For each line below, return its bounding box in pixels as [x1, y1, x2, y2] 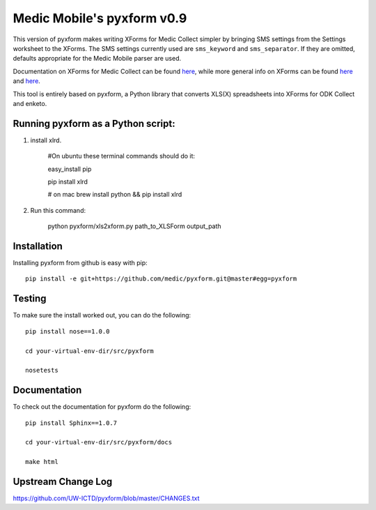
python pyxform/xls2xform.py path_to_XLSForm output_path [47, 222, 222, 230]
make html [25, 458, 58, 466]
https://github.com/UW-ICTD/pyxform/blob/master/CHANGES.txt [13, 494, 200, 502]
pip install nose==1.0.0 [25, 327, 110, 335]
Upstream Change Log [13, 475, 113, 488]
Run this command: [30, 206, 86, 214]
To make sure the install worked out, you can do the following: [13, 311, 191, 320]
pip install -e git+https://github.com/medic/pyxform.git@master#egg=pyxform [25, 275, 297, 283]
